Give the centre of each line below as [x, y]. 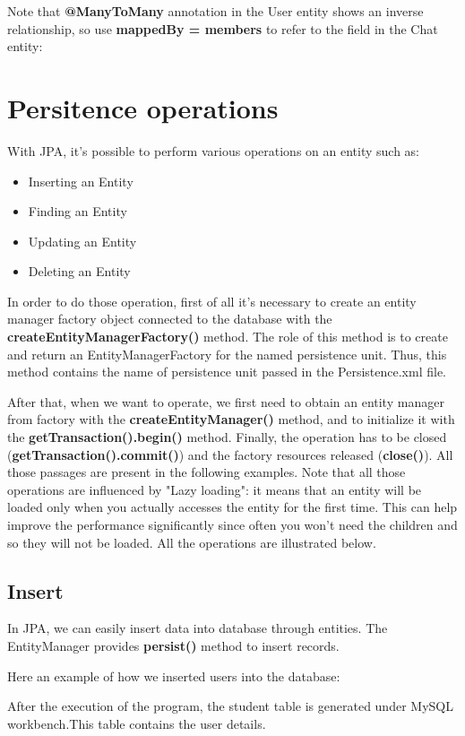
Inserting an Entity [81, 181]
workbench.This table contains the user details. [137, 723]
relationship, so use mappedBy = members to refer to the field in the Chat [223, 28]
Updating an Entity [82, 241]
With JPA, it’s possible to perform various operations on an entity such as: [213, 150]
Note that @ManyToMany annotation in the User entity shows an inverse [215, 11]
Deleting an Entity [79, 271]
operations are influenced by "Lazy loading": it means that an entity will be [215, 489]
